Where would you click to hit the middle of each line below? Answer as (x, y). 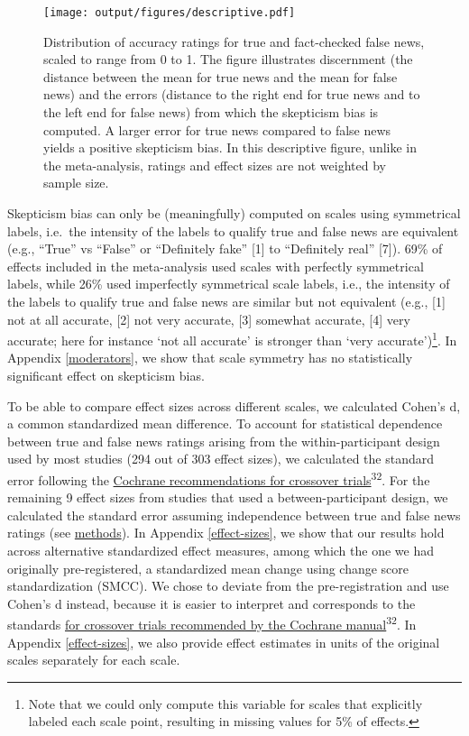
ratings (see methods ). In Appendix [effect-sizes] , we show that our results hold (226, 533)
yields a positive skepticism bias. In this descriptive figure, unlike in (230, 147)
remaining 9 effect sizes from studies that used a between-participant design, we (228, 497)
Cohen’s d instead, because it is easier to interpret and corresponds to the (212, 603)
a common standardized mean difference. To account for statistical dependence (225, 423)
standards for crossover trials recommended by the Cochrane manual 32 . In (212, 623)
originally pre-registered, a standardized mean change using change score (208, 568)
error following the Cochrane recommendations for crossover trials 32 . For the (219, 478)
